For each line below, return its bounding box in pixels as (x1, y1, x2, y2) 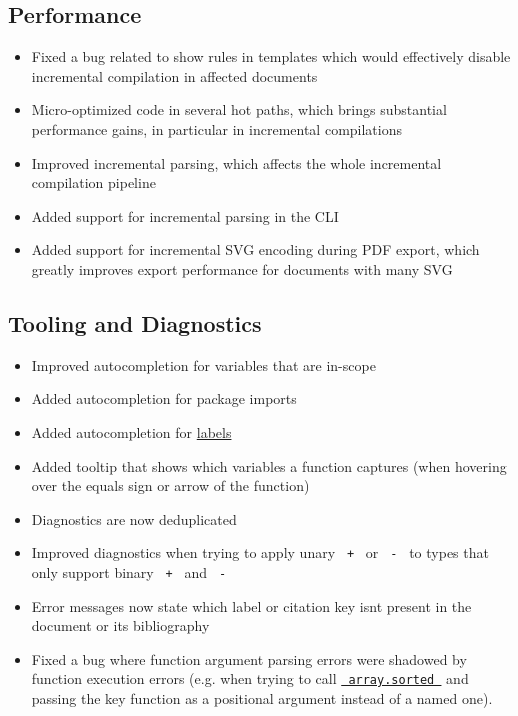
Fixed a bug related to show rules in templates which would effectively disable (31, 46, 511, 67)
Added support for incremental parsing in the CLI (31, 205, 339, 226)
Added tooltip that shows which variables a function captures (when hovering (31, 455, 507, 476)
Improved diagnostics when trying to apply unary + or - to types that (31, 542, 489, 563)
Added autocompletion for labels (31, 421, 232, 442)
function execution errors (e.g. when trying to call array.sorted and (31, 668, 469, 689)
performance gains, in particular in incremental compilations (31, 118, 403, 139)
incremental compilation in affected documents (31, 65, 318, 86)
